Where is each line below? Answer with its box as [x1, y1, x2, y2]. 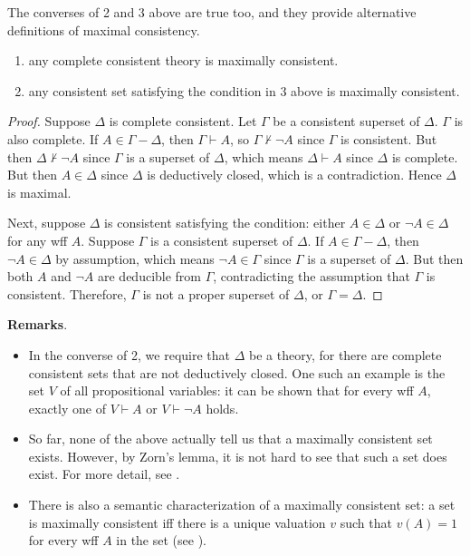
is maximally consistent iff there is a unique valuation [28, 512, 326, 532]
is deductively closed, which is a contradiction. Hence [147, 165, 442, 184]
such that [340, 512, 392, 532]
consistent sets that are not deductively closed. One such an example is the [28, 363, 446, 382]
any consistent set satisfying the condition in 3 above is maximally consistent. [28, 81, 460, 100]
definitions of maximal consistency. [7, 20, 200, 39]
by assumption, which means [55, 249, 215, 268]
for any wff [7, 230, 68, 249]
